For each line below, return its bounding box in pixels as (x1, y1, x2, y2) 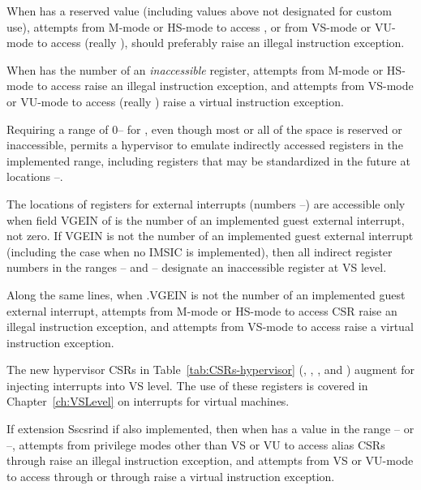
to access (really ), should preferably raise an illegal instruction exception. (37, 34, 405, 51)
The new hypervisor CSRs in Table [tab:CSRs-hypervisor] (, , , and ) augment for (6, 361, 415, 378)
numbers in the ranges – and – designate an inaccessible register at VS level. (6, 259, 387, 276)
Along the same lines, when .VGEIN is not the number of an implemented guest (6, 286, 406, 303)
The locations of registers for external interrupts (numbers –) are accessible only (6, 195, 406, 212)
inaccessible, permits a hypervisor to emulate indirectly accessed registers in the (6, 136, 403, 153)
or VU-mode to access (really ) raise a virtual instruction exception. (6, 92, 344, 110)
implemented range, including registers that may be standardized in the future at (6, 152, 410, 169)
